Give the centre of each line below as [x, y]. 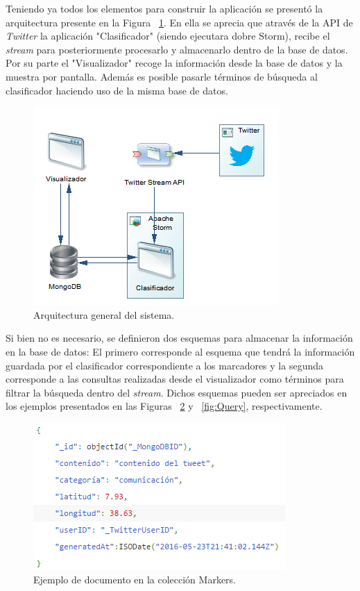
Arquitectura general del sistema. [104, 314]
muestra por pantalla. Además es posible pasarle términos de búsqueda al [162, 76]
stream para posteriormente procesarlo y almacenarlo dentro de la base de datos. [177, 49]
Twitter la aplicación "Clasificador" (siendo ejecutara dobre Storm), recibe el [168, 36]
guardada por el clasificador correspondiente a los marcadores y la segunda [164, 365]
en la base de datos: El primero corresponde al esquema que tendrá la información [180, 351]
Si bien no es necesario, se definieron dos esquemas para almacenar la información [179, 338]
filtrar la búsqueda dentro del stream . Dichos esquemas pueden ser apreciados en [177, 392]
